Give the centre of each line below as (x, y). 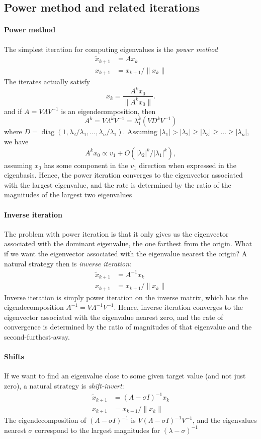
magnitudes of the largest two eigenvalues (68, 195)
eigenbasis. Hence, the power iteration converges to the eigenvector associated (123, 175)
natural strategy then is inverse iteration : (68, 263)
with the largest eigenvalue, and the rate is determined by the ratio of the (118, 184)
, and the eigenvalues (225, 420)
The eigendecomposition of (45, 420)
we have (16, 142)
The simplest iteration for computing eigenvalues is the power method (111, 49)
